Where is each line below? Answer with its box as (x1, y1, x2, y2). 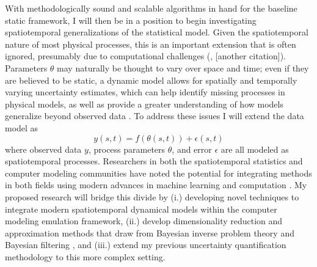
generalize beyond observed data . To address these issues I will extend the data (5, 109, 304, 122)
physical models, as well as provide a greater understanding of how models (5, 97, 283, 110)
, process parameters (88, 142, 166, 155)
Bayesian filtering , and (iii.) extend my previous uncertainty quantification (5, 238, 286, 251)
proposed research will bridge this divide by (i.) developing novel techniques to (5, 190, 299, 203)
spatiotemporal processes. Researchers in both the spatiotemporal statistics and (5, 155, 303, 167)
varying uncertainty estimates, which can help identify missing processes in (5, 86, 285, 98)
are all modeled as (220, 142, 289, 155)
